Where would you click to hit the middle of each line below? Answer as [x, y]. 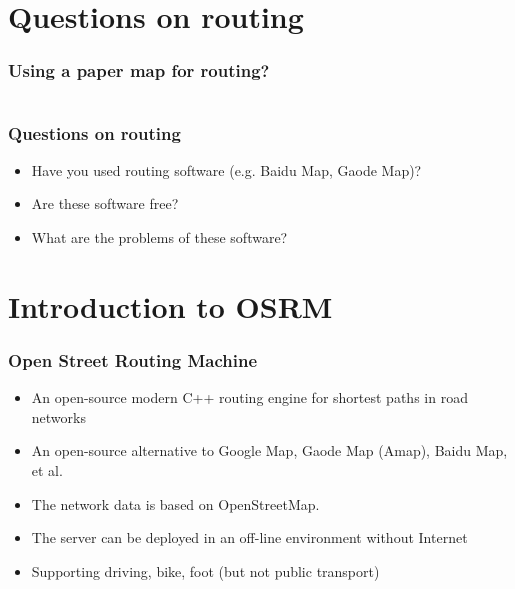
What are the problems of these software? [159, 237]
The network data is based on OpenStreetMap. [175, 503]
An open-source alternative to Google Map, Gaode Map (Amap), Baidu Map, [269, 450]
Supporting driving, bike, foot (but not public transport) [205, 570]
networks [58, 416]
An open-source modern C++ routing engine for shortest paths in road [249, 397]
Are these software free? [105, 203]
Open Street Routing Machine [133, 359]
